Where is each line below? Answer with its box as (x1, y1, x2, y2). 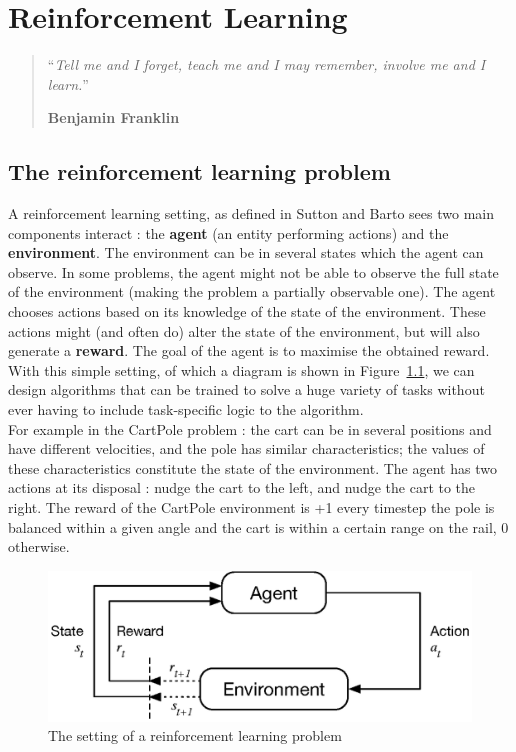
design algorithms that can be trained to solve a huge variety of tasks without (8, 379, 485, 400)
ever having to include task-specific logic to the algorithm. (8, 399, 364, 420)
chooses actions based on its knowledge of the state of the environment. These (8, 301, 486, 322)
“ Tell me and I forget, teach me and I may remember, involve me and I (47, 54, 486, 75)
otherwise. (8, 536, 70, 557)
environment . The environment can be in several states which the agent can (8, 242, 484, 263)
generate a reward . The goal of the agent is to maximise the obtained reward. (8, 340, 490, 361)
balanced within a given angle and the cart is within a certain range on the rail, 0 (8, 516, 509, 537)
